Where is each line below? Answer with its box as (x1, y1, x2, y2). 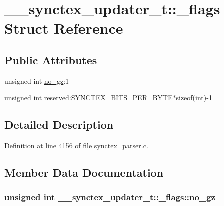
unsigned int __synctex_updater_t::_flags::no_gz (4, 191, 215, 203)
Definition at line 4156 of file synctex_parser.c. (4, 140, 148, 151)
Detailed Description (4, 117, 114, 132)
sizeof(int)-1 (176, 92, 212, 103)
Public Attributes (4, 52, 97, 67)
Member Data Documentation (4, 165, 164, 180)
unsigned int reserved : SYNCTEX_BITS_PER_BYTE (4, 92, 173, 103)
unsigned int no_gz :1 (4, 75, 69, 86)
